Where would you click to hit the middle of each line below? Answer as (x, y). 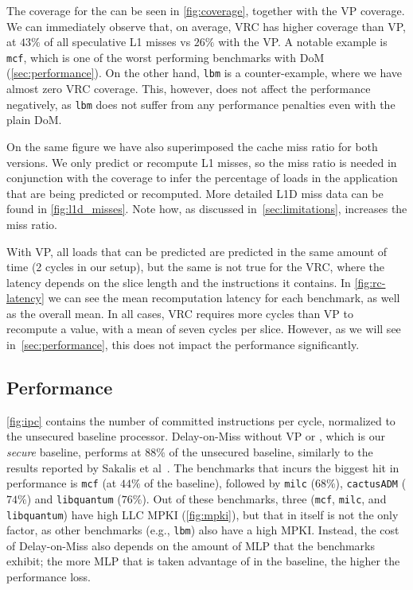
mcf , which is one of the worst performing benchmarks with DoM (166, 57)
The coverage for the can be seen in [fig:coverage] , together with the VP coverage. (206, 10)
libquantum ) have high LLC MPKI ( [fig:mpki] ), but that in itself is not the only (203, 514)
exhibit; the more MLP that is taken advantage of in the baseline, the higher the (203, 561)
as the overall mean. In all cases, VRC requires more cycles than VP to (180, 313)
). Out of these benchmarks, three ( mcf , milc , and (264, 498)
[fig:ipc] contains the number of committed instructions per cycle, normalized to (201, 420)
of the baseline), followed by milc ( (230, 483)
